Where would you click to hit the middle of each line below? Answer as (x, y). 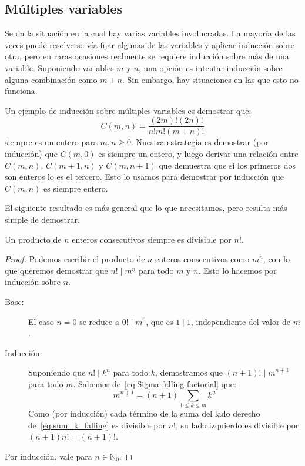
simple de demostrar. (42, 219)
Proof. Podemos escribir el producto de (75, 259)
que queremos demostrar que (56, 270)
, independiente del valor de (241, 321)
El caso (41, 321)
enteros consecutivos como (202, 259)
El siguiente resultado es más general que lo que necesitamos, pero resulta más (146, 208)
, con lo (276, 259)
